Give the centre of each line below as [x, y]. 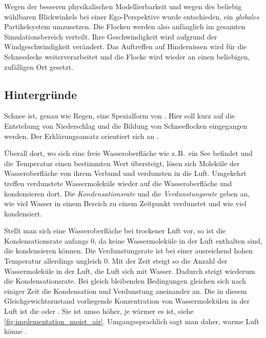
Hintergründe [41, 94]
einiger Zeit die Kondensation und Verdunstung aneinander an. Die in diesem [126, 291]
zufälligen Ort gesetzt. [39, 66]
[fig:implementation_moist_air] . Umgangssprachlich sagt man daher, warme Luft [132, 321]
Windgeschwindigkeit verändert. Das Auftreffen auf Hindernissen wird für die [126, 46]
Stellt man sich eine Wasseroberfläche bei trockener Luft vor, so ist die [115, 231]
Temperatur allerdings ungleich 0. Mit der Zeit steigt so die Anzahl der [116, 261]
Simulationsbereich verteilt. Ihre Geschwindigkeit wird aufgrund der [111, 36]
